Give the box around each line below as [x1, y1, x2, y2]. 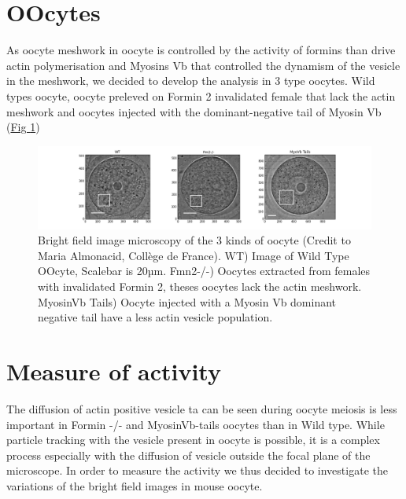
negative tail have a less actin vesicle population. [38, 309, 273, 325]
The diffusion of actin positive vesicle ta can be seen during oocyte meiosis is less [6, 400, 397, 416]
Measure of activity [6, 355, 221, 387]
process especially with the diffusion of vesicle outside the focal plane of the [6, 446, 371, 463]
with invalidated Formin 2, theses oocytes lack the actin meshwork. [38, 278, 362, 295]
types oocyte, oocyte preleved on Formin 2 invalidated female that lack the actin [6, 87, 396, 104]
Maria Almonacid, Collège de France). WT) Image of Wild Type [38, 247, 349, 263]
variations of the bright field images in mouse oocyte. [6, 477, 263, 493]
